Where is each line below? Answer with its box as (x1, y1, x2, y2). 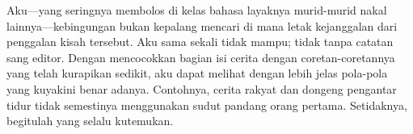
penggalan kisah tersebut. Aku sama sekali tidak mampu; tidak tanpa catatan (6, 33, 394, 50)
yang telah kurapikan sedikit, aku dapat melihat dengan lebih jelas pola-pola (6, 65, 388, 82)
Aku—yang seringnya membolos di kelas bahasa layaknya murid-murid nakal (6, 2, 387, 18)
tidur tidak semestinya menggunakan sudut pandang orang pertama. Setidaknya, (6, 96, 407, 113)
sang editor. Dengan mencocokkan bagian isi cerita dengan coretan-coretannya (6, 48, 395, 65)
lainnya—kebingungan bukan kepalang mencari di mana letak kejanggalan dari (6, 17, 398, 34)
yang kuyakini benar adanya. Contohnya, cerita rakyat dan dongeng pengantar (6, 80, 397, 97)
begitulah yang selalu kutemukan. (6, 112, 174, 129)
